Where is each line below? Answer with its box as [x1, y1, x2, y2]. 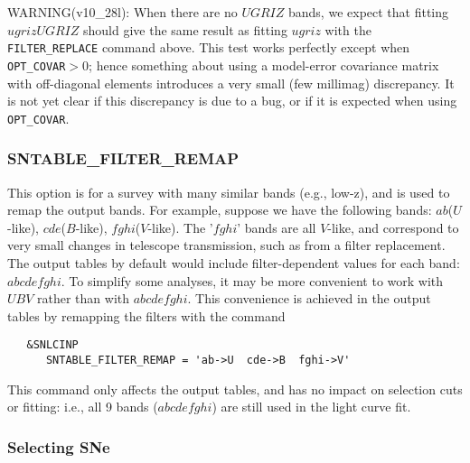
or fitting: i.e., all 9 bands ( [7, 397, 158, 416]
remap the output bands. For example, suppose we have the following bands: [7, 200, 432, 219]
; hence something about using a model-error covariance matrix [89, 55, 439, 74]
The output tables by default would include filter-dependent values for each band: [7, 253, 460, 272]
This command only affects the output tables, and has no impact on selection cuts [7, 379, 463, 398]
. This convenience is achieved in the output [187, 289, 431, 308]
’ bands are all [237, 218, 316, 236]
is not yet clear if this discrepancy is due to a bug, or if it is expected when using [7, 91, 457, 110]
